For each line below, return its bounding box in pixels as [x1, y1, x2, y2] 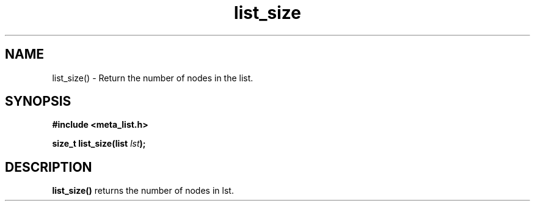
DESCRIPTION [5, 159, 92, 175]
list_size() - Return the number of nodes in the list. [52, 72, 253, 83]
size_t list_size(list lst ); [52, 138, 146, 149]
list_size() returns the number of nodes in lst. [52, 185, 234, 196]
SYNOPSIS [5, 94, 71, 109]
